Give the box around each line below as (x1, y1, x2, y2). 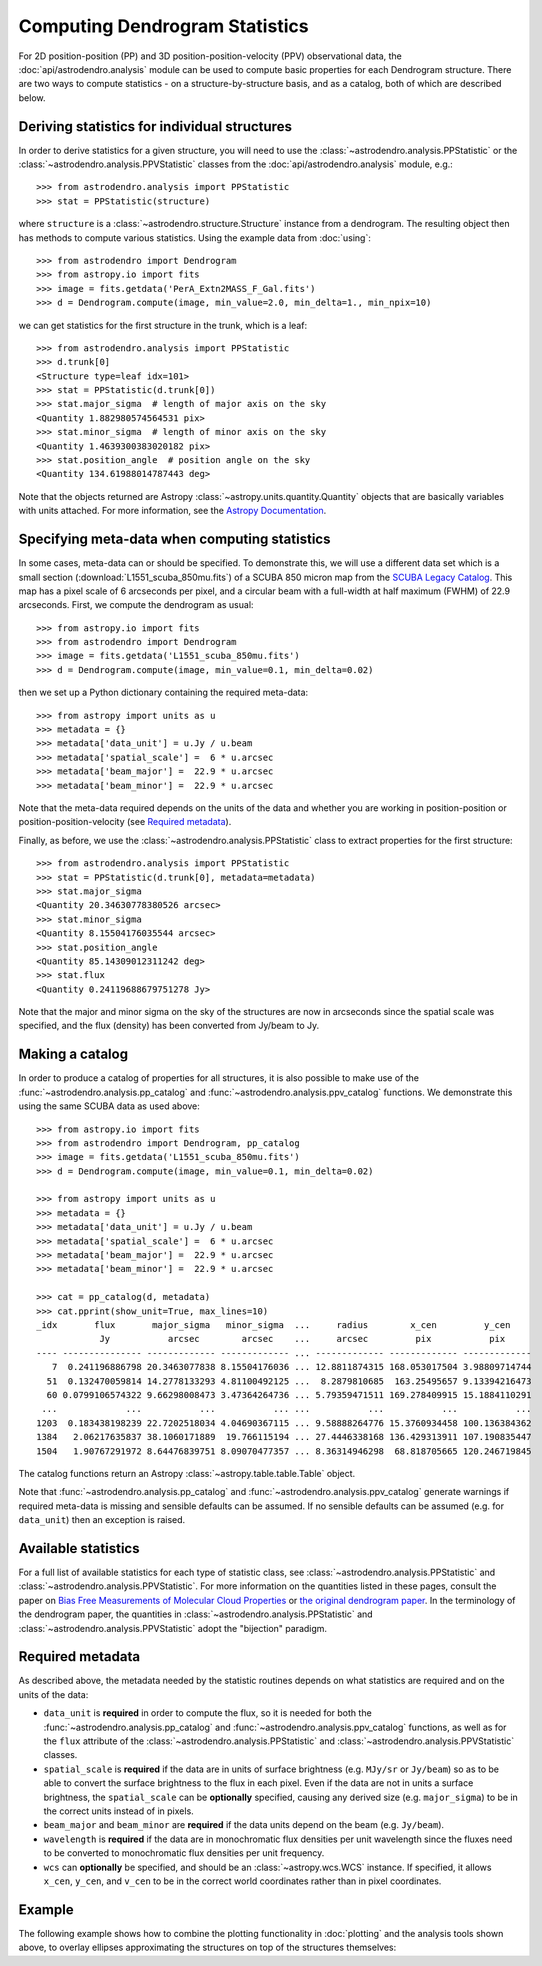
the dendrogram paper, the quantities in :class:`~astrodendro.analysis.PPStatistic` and (18, 1608, 374, 1620)
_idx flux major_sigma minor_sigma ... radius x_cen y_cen (36, 1320, 511, 1330)
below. (18, 91, 46, 104)
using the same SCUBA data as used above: (18, 1100, 200, 1112)
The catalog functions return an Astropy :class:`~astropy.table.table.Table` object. (18, 1467, 356, 1479)
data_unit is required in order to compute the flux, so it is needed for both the (43, 1707, 372, 1719)
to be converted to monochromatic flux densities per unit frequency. (43, 1847, 325, 1859)
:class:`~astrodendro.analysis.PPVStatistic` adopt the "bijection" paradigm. (18, 1622, 328, 1634)
